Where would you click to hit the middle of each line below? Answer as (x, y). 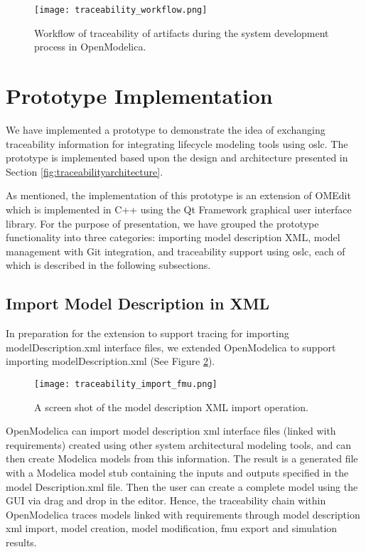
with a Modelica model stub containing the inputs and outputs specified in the (177, 472)
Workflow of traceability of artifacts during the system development (182, 32)
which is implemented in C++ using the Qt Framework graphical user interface (179, 209)
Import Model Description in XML (138, 303)
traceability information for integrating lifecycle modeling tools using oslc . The (177, 143)
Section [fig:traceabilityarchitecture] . (85, 171)
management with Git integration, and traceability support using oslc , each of (176, 251)
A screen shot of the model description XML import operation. (171, 407)
